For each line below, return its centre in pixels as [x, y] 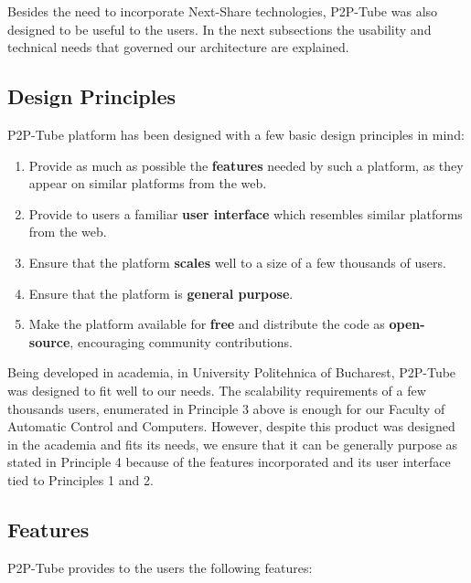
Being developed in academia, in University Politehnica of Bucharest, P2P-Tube [232, 372]
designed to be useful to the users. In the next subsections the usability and [219, 29]
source [49, 341]
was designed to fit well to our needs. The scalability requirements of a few [217, 390]
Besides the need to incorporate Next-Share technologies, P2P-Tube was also [223, 11]
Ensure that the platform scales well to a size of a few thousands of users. [237, 262]
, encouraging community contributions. [181, 341]
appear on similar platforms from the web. [148, 183]
